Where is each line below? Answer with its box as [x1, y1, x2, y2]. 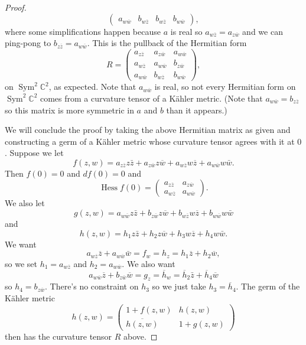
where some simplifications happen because [5, 25, 161, 37]
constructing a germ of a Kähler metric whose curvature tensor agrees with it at [5, 135, 295, 147]
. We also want [122, 257, 175, 269]
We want [5, 237, 37, 250]
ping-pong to [5, 37, 51, 49]
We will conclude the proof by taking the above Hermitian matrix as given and [5, 123, 291, 136]
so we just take [152, 280, 206, 292]
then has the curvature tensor [5, 330, 112, 342]
